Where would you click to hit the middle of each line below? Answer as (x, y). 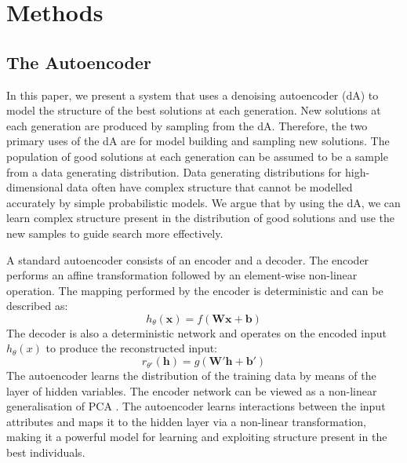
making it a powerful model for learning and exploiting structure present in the (197, 437)
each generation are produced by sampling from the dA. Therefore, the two (187, 125)
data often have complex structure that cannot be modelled (210, 187)
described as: (37, 306)
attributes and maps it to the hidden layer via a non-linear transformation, (186, 421)
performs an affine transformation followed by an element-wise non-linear (182, 275)
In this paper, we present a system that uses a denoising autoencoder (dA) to (193, 95)
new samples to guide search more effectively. (115, 233)
